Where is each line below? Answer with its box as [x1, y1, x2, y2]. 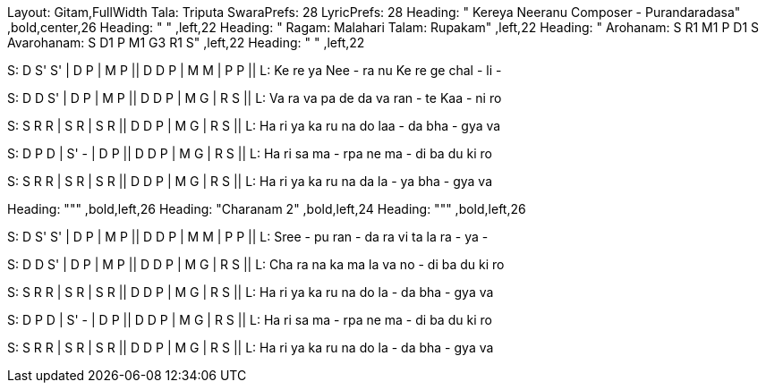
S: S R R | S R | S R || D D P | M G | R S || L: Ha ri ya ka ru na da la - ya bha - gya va [7, 174, 493, 189]
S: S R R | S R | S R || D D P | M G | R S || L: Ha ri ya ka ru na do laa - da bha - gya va [7, 118, 501, 133]
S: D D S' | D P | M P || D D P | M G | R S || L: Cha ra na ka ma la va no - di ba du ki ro [7, 257, 505, 272]
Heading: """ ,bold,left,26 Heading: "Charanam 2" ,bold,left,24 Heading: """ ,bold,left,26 [7, 201, 526, 216]
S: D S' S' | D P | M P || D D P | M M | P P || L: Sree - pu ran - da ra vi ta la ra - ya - [7, 229, 489, 244]
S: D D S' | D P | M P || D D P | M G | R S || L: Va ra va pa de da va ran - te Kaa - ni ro [7, 90, 502, 106]
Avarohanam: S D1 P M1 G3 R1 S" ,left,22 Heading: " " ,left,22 [7, 35, 365, 50]
